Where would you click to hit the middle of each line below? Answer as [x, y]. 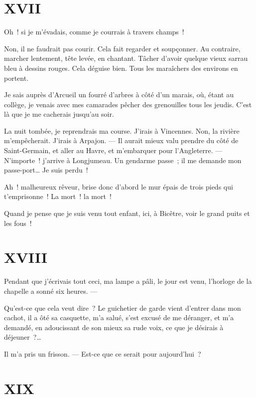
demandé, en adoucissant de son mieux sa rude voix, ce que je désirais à [114, 327]
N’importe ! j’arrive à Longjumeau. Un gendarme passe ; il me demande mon [123, 160]
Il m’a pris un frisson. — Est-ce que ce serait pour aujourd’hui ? [103, 353]
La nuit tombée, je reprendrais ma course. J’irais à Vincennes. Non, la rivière [122, 130]
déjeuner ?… [23, 337]
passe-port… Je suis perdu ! [46, 170]
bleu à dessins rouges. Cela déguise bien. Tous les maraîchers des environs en [121, 68]
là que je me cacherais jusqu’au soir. [59, 114]
